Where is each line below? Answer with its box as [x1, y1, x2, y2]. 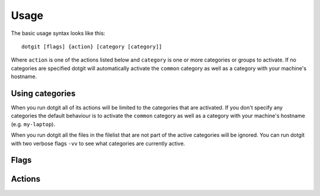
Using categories [11, 88, 76, 98]
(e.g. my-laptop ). [11, 120, 56, 127]
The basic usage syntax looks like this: [11, 30, 105, 37]
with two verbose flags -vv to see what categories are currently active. [11, 140, 185, 147]
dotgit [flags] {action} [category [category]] [21, 43, 162, 50]
